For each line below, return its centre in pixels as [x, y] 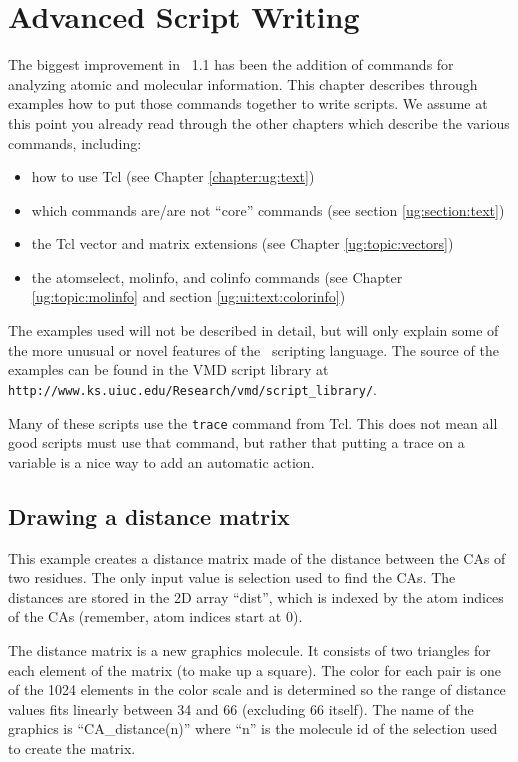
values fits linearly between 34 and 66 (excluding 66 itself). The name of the [241, 708]
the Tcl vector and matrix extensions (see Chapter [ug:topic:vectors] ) [242, 243]
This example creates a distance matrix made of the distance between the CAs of [257, 557]
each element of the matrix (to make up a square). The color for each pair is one [255, 669]
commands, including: [75, 142]
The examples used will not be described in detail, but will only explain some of [253, 330]
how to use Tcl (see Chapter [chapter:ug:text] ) [173, 176]
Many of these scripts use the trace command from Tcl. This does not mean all [253, 422]
